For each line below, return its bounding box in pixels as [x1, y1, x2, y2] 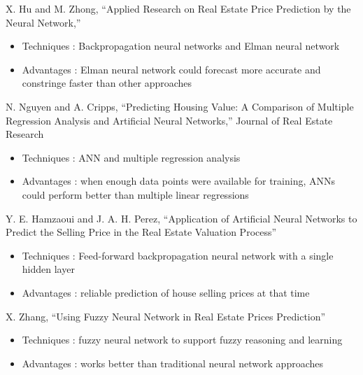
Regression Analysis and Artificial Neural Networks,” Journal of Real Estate [6, 113, 333, 127]
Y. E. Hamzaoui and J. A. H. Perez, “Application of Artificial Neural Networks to [6, 211, 357, 225]
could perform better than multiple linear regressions [22, 187, 249, 201]
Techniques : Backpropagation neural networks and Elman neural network [22, 38, 340, 53]
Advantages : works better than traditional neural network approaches [22, 355, 324, 370]
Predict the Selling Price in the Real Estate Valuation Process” [6, 225, 277, 239]
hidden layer [22, 262, 75, 276]
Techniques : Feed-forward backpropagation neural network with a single [22, 248, 334, 262]
